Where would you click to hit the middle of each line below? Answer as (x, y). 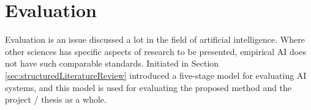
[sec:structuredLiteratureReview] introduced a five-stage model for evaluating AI (156, 75)
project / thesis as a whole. (56, 99)
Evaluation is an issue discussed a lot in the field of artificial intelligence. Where (155, 39)
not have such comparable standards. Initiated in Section (112, 63)
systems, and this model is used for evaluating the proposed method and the (148, 87)
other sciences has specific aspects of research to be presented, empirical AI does (155, 51)
